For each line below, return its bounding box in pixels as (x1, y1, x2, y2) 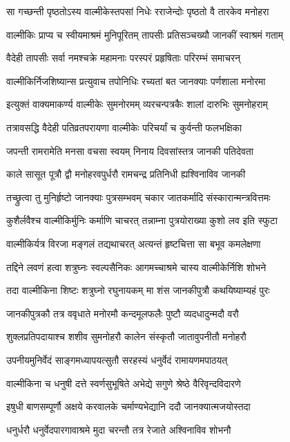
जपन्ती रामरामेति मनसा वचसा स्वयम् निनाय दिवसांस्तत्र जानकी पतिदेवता (6, 143, 253, 158)
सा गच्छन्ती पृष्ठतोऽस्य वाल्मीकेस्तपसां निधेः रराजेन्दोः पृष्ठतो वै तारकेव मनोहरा (6, 4, 269, 18)
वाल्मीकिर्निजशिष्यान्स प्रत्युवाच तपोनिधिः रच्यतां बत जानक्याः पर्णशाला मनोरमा (6, 73, 266, 88)
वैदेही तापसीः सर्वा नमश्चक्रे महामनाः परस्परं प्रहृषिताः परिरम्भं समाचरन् (6, 50, 240, 65)
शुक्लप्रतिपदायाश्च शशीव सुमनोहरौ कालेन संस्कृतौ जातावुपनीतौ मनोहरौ (6, 329, 246, 344)
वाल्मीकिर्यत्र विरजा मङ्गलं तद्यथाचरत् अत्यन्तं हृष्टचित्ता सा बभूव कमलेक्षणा (6, 236, 261, 250)
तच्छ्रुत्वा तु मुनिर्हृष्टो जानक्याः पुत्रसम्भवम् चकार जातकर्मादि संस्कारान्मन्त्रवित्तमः (6, 190, 271, 204)
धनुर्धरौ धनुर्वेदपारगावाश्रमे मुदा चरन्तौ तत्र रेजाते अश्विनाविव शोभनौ (6, 422, 231, 436)
